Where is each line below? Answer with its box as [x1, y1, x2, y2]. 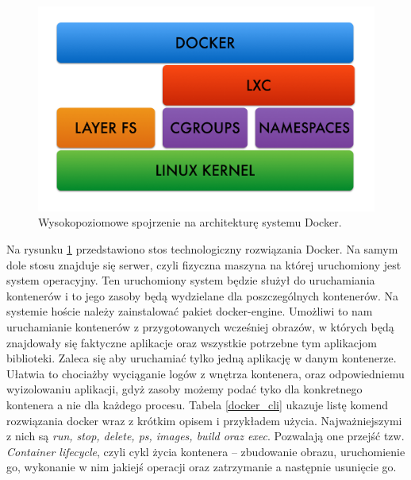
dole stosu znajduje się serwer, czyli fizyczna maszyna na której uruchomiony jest [6, 256, 401, 273]
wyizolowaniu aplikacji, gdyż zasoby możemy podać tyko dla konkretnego [6, 381, 363, 397]
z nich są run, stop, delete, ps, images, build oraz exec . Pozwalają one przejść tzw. [6, 428, 405, 444]
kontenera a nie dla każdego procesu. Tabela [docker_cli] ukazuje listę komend [6, 396, 388, 412]
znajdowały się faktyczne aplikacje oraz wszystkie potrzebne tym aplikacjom [6, 334, 377, 350]
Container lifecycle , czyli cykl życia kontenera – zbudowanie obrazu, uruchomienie [6, 443, 405, 459]
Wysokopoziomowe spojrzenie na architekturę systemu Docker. [38, 214, 342, 230]
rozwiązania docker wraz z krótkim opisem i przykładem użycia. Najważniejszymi [6, 412, 402, 428]
